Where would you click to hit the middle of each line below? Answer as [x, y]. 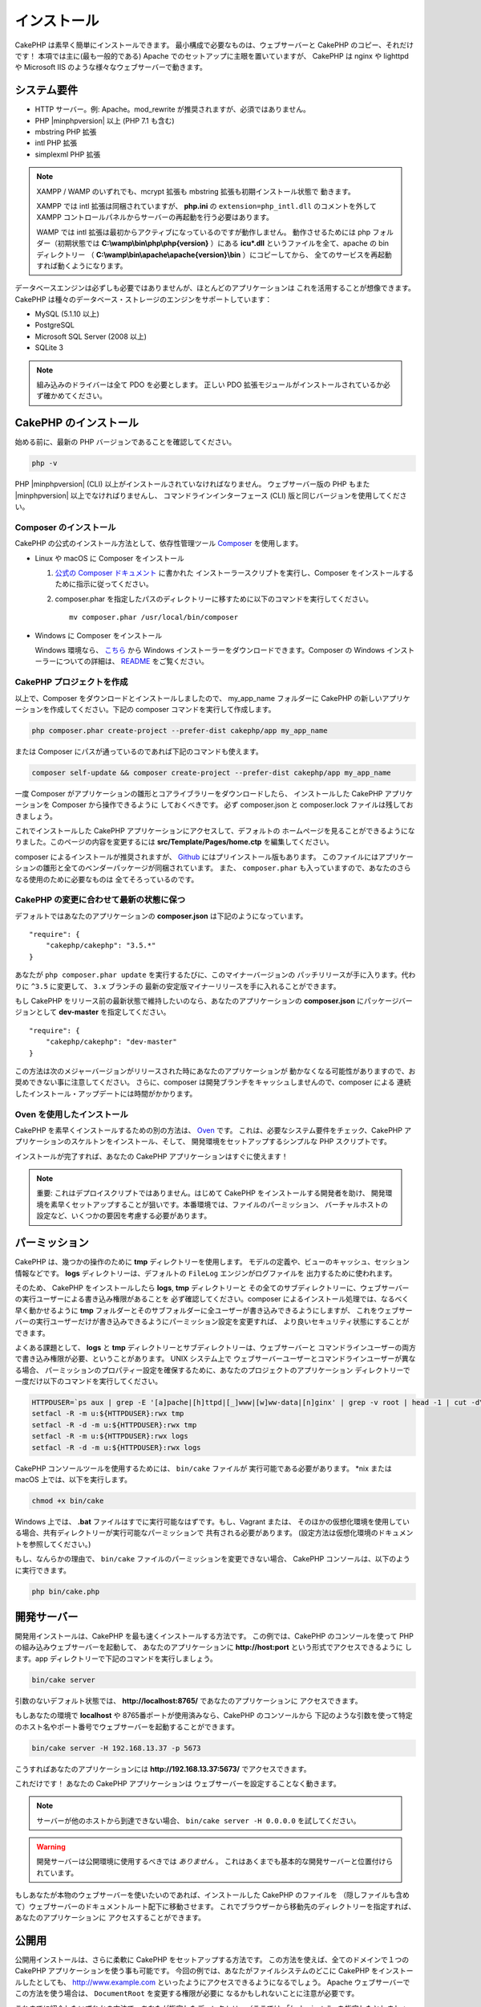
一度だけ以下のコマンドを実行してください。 [89, 1382]
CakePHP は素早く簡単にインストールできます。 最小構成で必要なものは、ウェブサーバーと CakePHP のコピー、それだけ [214, 45]
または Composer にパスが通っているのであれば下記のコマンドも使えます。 [139, 751]
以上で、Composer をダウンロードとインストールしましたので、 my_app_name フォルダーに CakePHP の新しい [198, 698]
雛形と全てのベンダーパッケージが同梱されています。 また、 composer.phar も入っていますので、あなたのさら [227, 868]
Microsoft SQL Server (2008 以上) [91, 336]
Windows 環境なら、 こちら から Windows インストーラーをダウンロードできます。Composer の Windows [210, 649]
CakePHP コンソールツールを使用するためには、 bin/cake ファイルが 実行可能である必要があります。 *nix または [203, 1468]
